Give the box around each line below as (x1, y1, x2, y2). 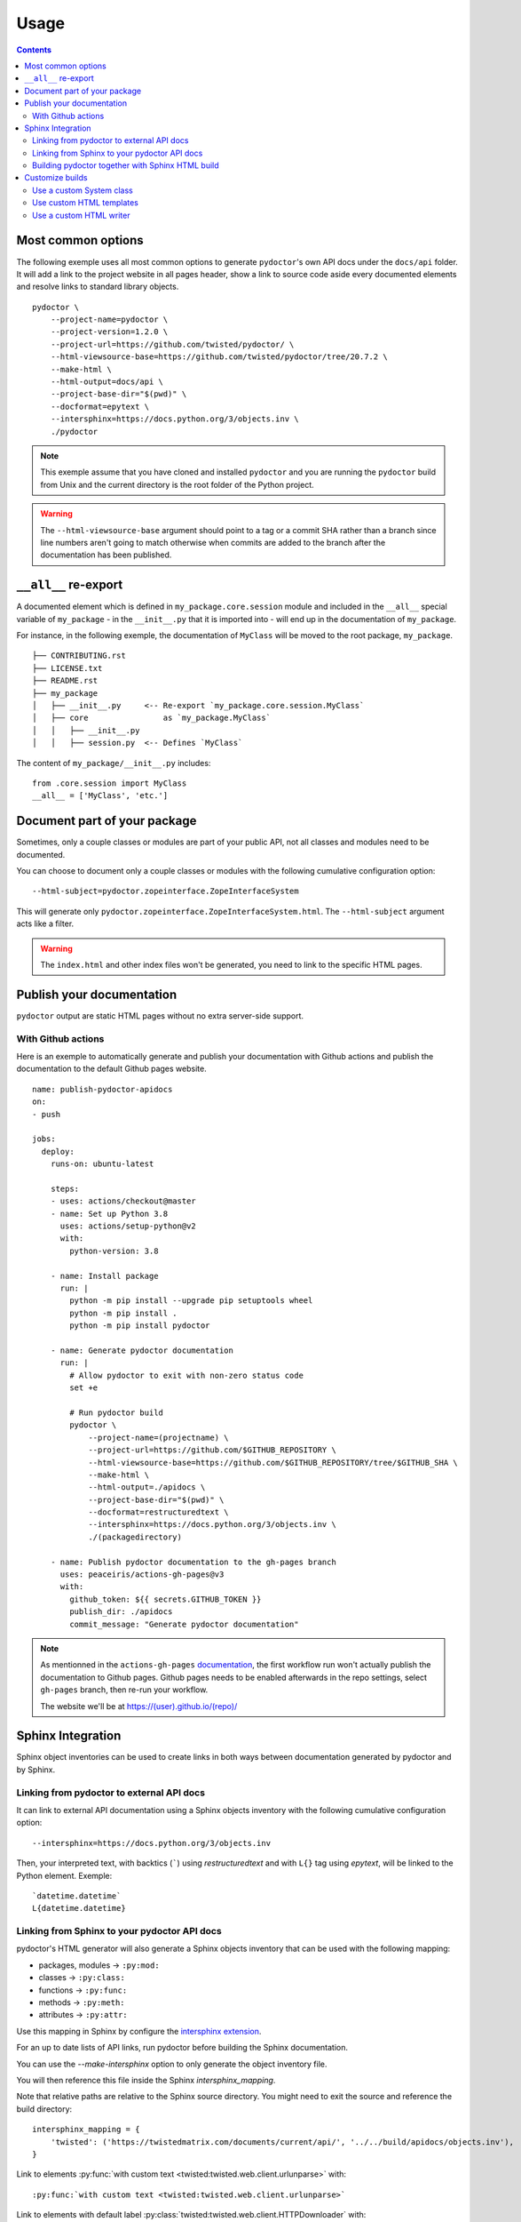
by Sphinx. (16, 1764, 56, 1775)
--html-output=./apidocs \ (88, 1483, 206, 1492)
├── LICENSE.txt (32, 663, 103, 673)
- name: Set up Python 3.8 (50, 1209, 169, 1219)
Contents (16, 44, 52, 55)
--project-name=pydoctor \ (50, 315, 169, 324)
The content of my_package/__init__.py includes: (16, 757, 211, 768)
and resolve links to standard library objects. (16, 281, 179, 292)
